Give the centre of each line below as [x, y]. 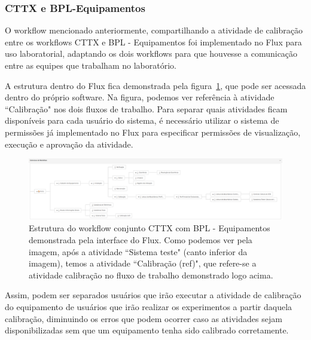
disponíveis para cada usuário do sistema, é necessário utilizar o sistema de [142, 120]
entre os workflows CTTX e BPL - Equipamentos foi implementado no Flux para [153, 42]
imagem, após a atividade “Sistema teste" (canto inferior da [138, 251]
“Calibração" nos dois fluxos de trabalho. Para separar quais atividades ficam [146, 108]
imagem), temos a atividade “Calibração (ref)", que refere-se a [143, 263]
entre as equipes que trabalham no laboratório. [91, 65]
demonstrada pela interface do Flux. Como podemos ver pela [141, 240]
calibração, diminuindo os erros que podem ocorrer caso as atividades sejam [144, 318]
